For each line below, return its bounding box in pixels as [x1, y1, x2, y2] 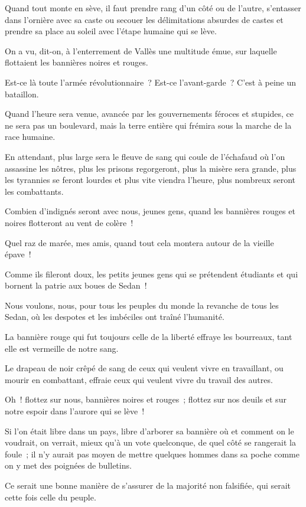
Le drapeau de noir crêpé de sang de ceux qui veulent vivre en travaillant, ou [5, 362, 284, 374]
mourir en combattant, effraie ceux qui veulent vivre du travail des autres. [5, 373, 273, 385]
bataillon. [5, 87, 39, 100]
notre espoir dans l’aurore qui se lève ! [5, 405, 145, 417]
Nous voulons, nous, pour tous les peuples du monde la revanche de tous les [5, 299, 279, 311]
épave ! [5, 248, 31, 260]
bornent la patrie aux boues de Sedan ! [5, 279, 147, 292]
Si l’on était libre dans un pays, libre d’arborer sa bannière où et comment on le [5, 424, 294, 437]
